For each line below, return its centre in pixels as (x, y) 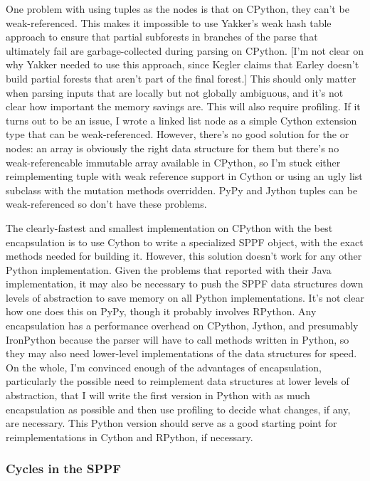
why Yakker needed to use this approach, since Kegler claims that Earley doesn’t (183, 64)
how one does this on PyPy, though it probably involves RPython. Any (161, 311)
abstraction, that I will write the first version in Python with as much (158, 395)
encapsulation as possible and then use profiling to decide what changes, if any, (178, 409)
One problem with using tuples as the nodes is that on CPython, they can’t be (178, 9)
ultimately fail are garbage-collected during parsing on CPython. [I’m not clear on (185, 50)
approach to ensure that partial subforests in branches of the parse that (162, 37)
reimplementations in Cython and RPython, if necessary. (129, 437)
